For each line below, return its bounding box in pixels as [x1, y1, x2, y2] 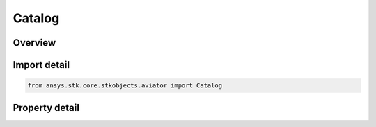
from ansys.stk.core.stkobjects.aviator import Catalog [27, 82, 223, 90]
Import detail [13, 59, 70, 71]
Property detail [13, 101, 80, 114]
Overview [13, 37, 56, 49]
